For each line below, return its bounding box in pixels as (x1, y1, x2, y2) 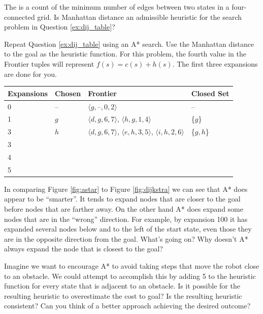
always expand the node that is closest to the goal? (4, 243, 163, 254)
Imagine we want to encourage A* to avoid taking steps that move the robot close (4, 260, 259, 271)
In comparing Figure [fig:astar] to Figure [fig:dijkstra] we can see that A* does (4, 183, 248, 194)
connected (4, 11, 35, 22)
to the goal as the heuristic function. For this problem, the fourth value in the (4, 48, 247, 59)
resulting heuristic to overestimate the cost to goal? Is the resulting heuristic (4, 290, 242, 301)
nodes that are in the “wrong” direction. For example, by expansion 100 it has (4, 213, 248, 224)
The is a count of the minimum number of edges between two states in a (4, 2, 229, 12)
